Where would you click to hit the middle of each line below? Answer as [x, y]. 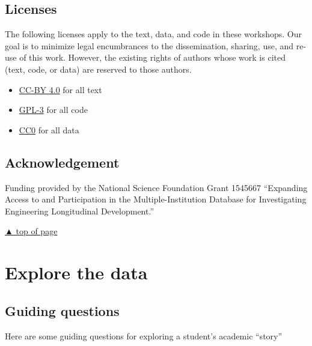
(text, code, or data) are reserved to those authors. [98, 69]
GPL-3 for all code [53, 110]
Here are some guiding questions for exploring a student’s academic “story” [144, 335]
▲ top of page [31, 231]
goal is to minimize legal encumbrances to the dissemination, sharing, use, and [149, 45]
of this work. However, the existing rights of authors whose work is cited [152, 57]
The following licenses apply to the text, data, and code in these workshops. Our [153, 34]
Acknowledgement [62, 162]
